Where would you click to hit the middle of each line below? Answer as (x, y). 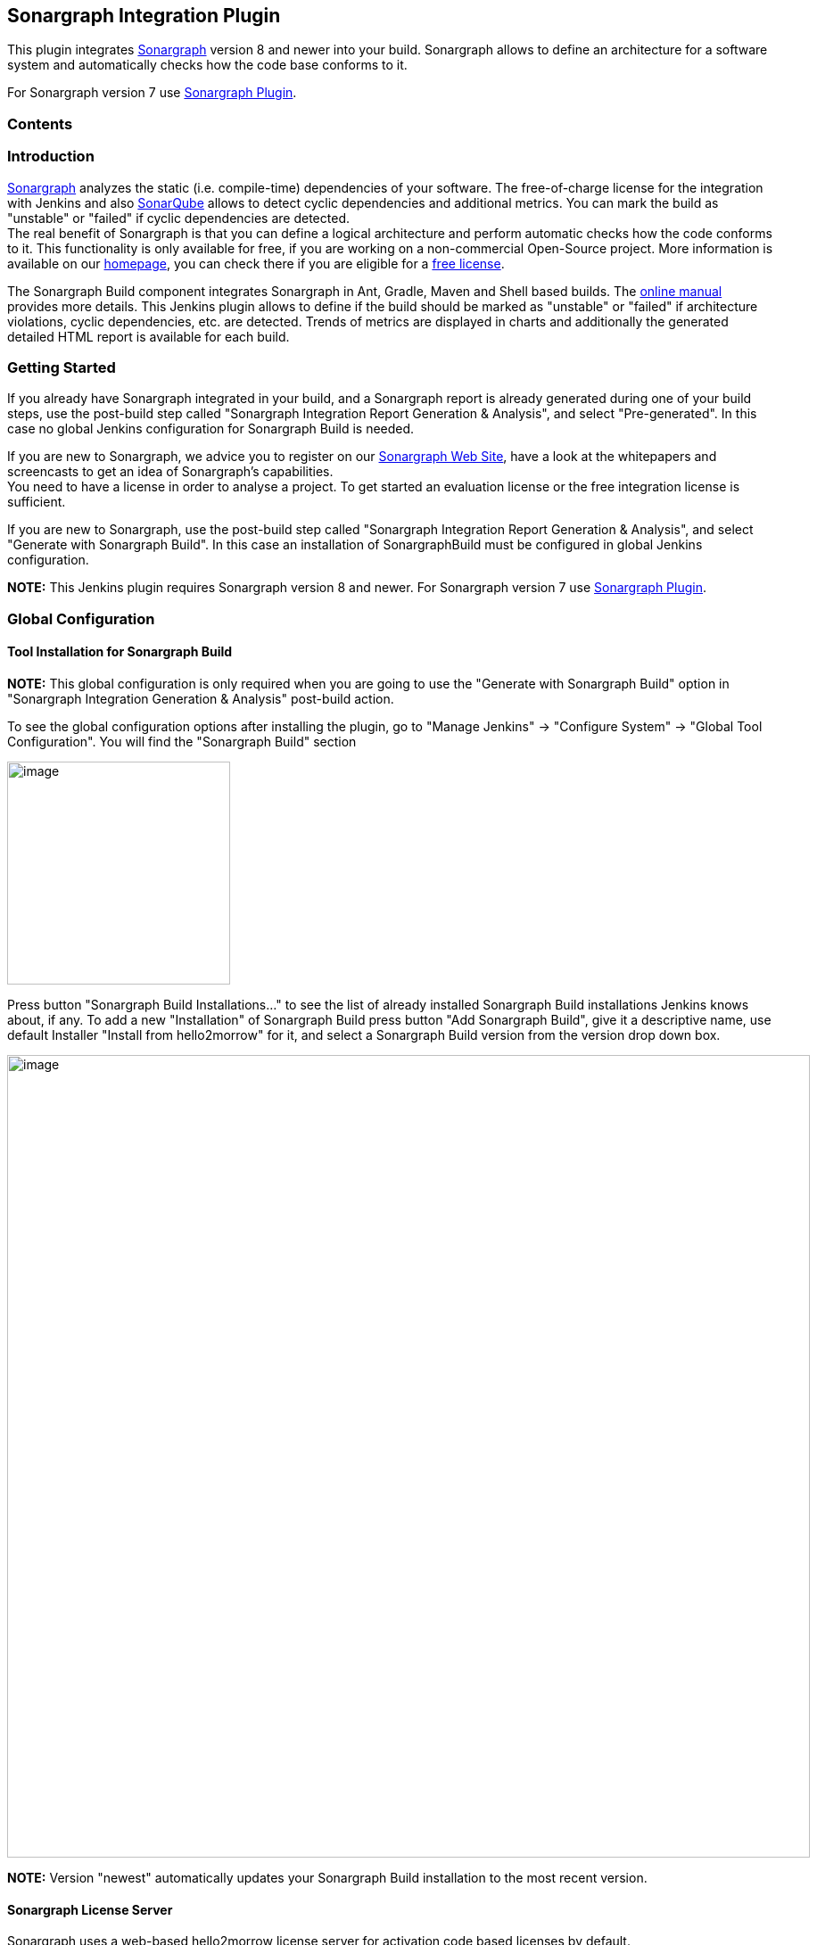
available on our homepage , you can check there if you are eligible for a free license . (256, 263)
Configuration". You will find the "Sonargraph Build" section (182, 741)
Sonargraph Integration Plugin (144, 16)
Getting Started (62, 367)
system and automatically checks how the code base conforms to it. (207, 65)
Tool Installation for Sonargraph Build (120, 652)
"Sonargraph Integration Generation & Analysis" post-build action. (201, 698)
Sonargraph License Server (90, 1909)
